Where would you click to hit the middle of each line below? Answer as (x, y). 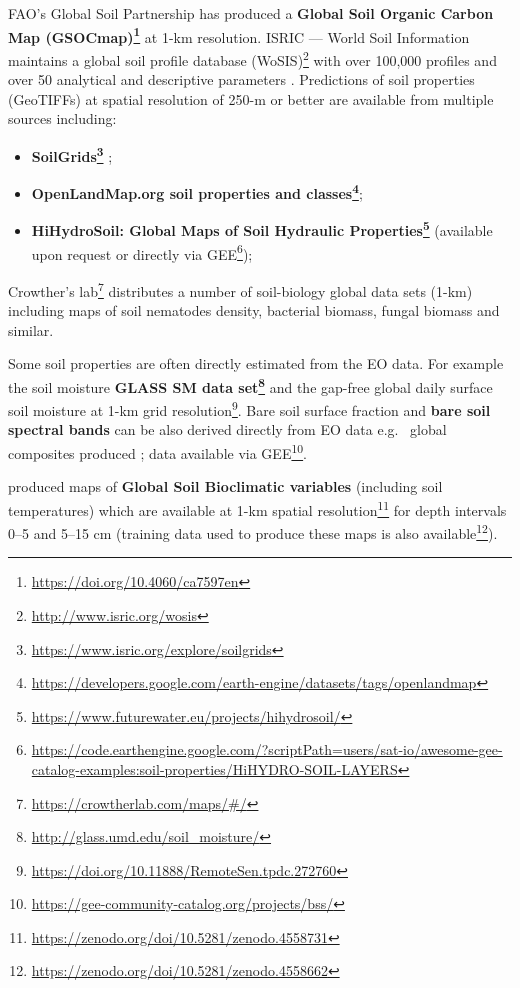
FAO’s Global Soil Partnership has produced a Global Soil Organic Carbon (251, 13)
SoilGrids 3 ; (72, 154)
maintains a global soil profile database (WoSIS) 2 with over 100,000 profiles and (252, 58)
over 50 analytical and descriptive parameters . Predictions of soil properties (241, 79)
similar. (31, 329)
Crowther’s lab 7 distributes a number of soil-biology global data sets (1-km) (240, 289)
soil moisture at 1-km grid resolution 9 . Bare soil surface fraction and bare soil (249, 408)
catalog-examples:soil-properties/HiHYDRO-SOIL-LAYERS (214, 768)
